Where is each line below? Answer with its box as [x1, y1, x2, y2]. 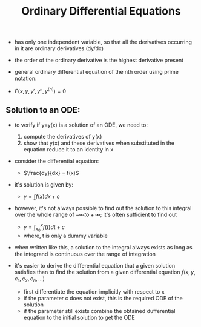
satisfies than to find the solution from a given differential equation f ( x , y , [14, 268, 196, 276]
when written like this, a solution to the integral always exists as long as [14, 244, 193, 251]
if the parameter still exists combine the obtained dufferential [23, 308, 176, 315]
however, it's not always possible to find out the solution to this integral [14, 204, 192, 211]
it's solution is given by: [14, 180, 74, 188]
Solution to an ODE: [5, 105, 81, 116]
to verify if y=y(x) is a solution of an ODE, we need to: [14, 121, 148, 128]
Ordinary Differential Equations [21, 4, 181, 18]
